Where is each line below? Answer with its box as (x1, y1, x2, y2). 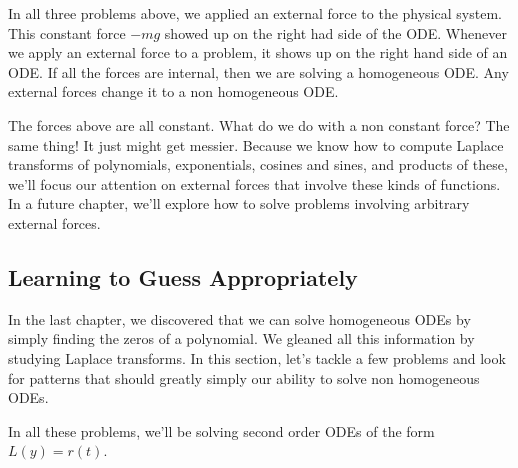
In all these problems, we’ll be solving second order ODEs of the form (8, 420, 435, 441)
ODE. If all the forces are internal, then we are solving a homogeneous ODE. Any (8, 61, 509, 82)
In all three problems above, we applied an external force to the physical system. (8, 3, 502, 23)
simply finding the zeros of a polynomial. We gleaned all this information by (8, 328, 475, 349)
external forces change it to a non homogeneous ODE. (8, 81, 339, 102)
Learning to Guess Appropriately (8, 261, 358, 292)
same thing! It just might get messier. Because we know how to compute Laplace (8, 134, 504, 155)
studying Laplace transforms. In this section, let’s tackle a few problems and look (8, 347, 506, 368)
